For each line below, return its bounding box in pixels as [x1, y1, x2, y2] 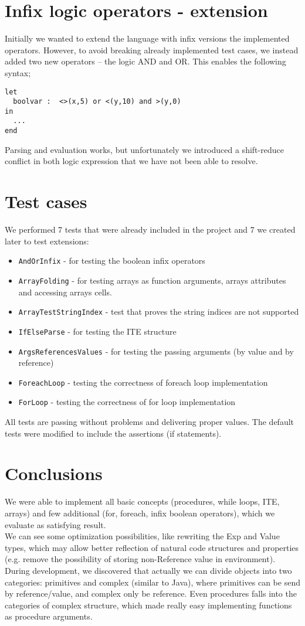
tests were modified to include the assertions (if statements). [5, 427, 222, 439]
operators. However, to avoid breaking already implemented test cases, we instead [5, 43, 299, 56]
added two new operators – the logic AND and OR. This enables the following [5, 55, 286, 67]
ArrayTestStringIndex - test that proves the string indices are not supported [18, 305, 299, 318]
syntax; [5, 66, 31, 79]
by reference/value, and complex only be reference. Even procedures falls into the [5, 587, 297, 600]
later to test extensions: [5, 234, 89, 247]
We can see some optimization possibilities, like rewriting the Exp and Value [5, 530, 280, 542]
